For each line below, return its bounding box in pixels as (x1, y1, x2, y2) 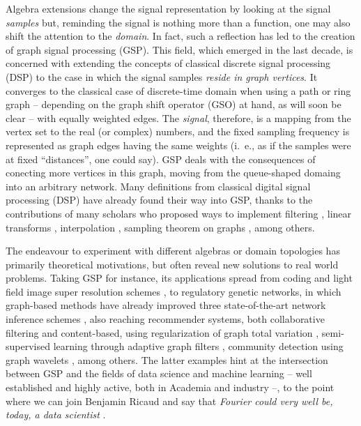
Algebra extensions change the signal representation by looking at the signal (6, 1, 331, 15)
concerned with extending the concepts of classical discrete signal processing (6, 56, 331, 70)
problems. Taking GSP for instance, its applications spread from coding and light (6, 271, 353, 285)
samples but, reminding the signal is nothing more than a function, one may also (6, 15, 351, 29)
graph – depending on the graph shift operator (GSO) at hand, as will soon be (6, 97, 341, 112)
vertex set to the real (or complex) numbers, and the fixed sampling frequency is (6, 124, 350, 139)
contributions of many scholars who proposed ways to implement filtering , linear (6, 206, 352, 220)
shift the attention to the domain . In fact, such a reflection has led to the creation (6, 29, 355, 43)
